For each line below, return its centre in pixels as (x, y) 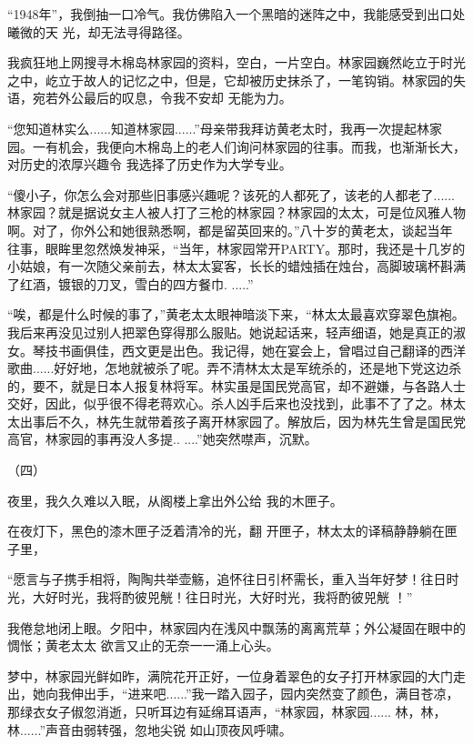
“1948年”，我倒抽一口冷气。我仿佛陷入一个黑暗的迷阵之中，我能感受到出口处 (236, 14)
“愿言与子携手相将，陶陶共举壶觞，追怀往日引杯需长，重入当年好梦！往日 (227, 579)
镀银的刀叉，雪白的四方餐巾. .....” (156, 283)
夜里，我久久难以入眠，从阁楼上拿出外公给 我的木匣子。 (175, 500)
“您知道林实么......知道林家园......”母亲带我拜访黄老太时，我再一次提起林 (218, 128)
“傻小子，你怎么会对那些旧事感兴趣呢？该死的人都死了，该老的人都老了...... (231, 194)
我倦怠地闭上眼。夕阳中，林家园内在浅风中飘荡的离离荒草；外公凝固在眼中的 (236, 627)
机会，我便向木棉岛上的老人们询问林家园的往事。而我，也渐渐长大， (262, 146)
